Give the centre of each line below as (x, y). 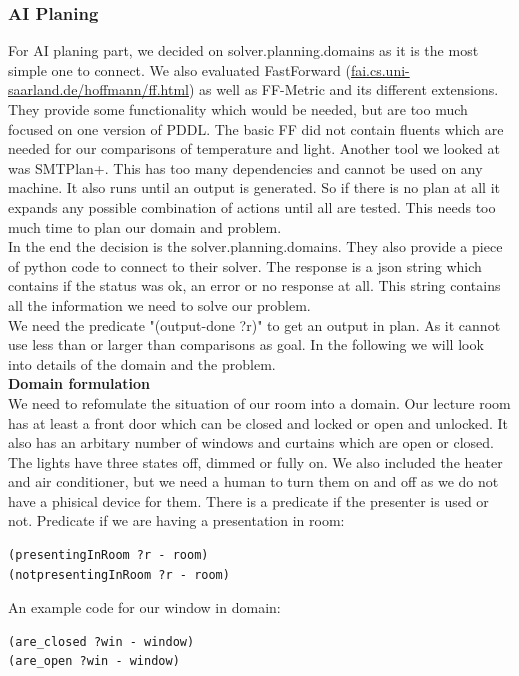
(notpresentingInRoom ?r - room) (119, 574)
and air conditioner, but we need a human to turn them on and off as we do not (253, 481)
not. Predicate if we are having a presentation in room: (176, 520)
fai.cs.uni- (380, 69)
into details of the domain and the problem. (142, 363)
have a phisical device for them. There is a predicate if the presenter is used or (248, 500)
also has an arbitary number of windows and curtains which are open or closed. (251, 442)
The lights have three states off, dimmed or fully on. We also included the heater (255, 461)
